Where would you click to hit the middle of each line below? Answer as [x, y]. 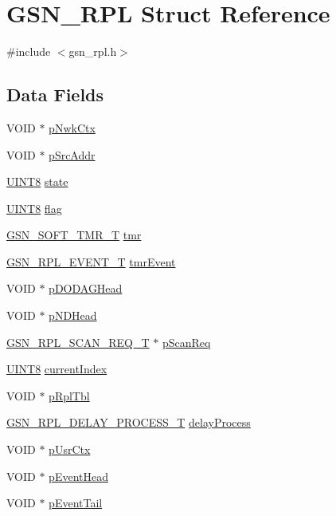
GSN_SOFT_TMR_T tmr [74, 235]
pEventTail [76, 503]
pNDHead [73, 315]
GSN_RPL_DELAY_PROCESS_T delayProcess [129, 422]
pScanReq [186, 342]
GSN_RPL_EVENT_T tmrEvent [91, 261]
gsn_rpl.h [93, 51]
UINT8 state [37, 181]
